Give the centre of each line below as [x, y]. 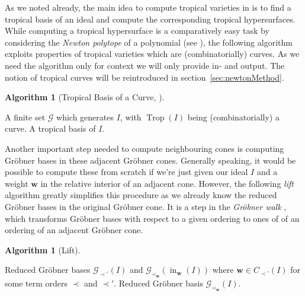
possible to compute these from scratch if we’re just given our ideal [126, 172]
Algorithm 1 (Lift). [43, 249]
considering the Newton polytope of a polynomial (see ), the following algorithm [149, 42]
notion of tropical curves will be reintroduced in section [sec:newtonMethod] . [145, 77]
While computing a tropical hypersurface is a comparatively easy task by [137, 31]
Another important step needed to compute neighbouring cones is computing [145, 148]
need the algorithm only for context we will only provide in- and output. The [145, 65]
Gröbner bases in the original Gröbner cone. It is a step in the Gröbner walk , [146, 206]
